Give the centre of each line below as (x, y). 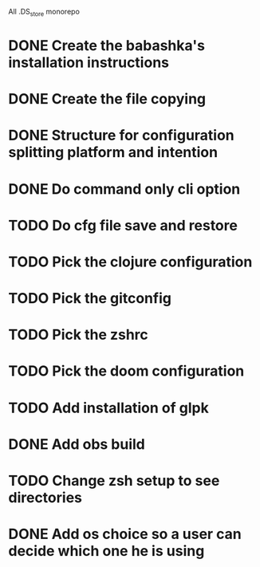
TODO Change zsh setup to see (114, 481)
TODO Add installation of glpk (108, 408)
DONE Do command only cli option (124, 189)
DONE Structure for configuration (122, 136)
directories (45, 498)
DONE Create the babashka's (107, 45)
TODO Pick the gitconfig (90, 299)
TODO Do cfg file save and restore (123, 225)
